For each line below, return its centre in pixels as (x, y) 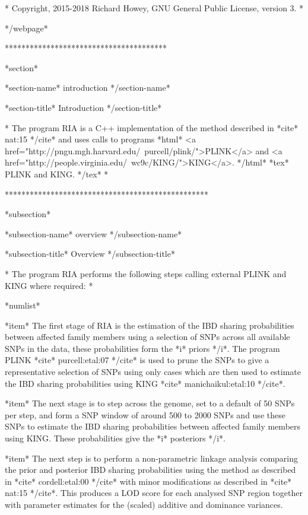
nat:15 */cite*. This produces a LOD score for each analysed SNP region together (154, 493)
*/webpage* (26, 28)
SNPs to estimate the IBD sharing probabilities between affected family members (153, 426)
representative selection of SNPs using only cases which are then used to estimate (153, 372)
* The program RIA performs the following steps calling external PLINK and (146, 273)
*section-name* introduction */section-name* (88, 88)
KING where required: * (49, 285)
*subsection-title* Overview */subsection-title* (90, 254)
